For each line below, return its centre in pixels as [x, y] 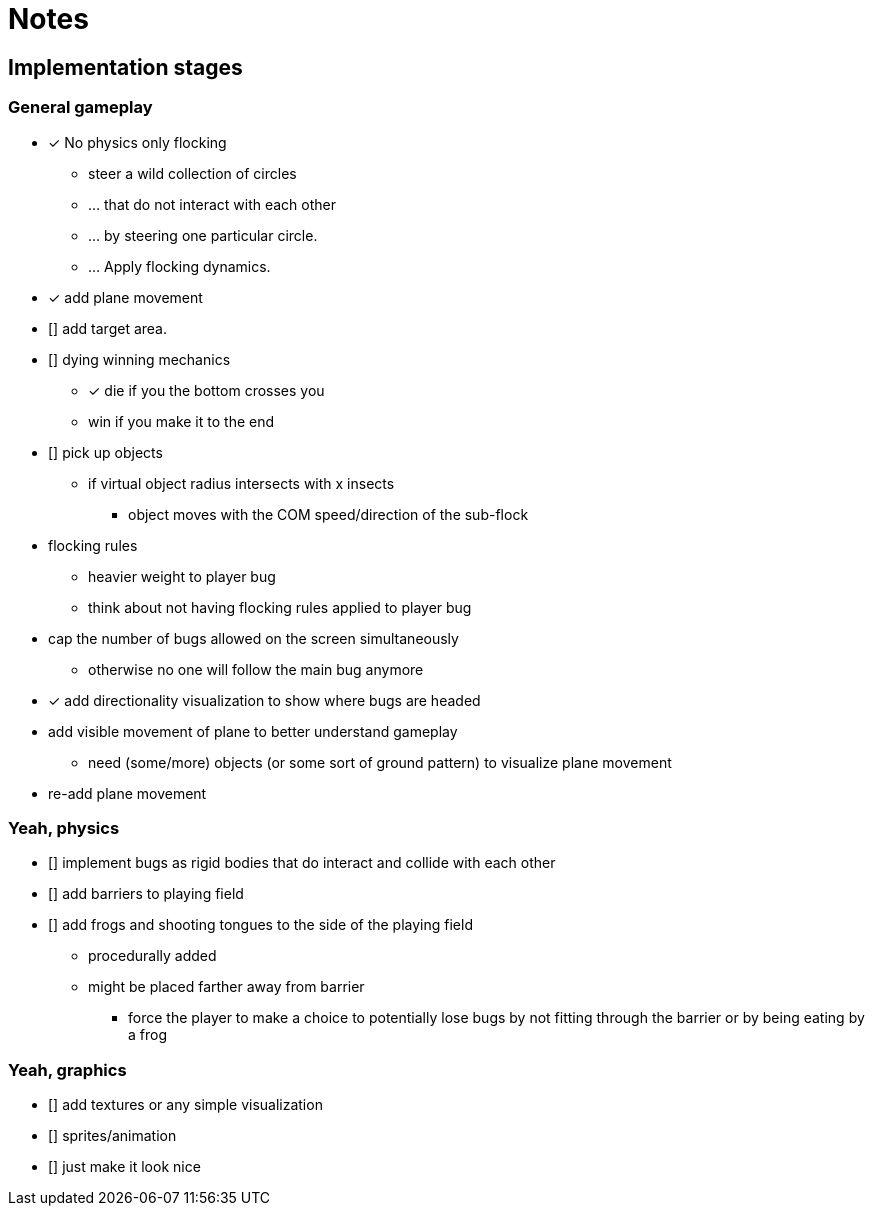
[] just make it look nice [124, 1167]
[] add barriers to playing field [146, 894]
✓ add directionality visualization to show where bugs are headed [264, 700]
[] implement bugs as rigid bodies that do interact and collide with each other [302, 863]
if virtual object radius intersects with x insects [241, 483]
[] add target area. [107, 328]
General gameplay [80, 107]
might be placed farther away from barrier [226, 987]
